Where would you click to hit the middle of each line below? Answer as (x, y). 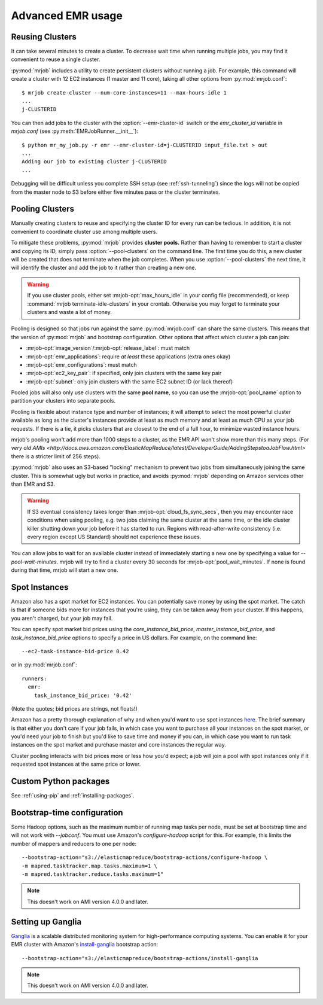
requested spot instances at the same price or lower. (76, 764)
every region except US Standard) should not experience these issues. (114, 537)
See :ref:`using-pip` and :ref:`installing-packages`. (73, 796)
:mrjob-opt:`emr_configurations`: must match (81, 364)
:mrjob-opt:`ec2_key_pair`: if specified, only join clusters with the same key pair (124, 373)
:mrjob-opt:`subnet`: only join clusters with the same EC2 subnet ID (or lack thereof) (129, 381)
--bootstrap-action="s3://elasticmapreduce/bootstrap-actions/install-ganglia (140, 958)
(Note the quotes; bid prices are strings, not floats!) (74, 708)
